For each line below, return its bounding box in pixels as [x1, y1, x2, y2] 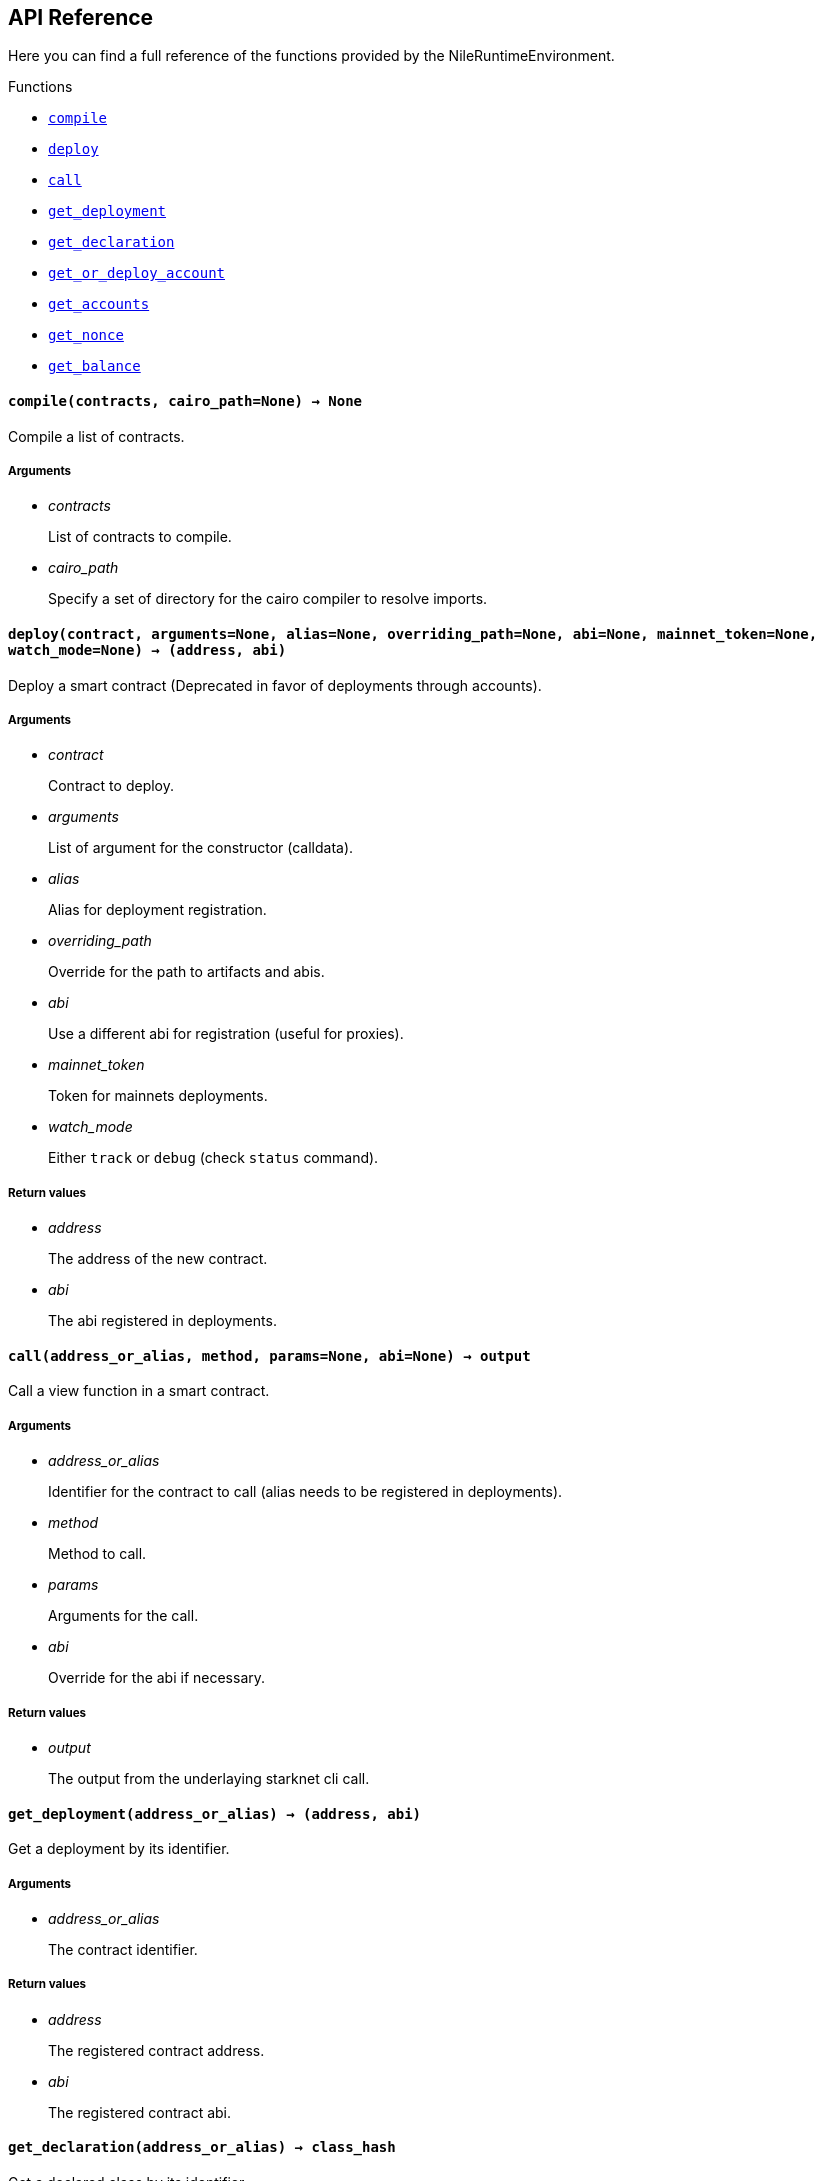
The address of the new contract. [48, 1250, 268, 1268]
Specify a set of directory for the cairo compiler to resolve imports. [48, 590, 488, 608]
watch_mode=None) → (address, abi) [8, 642, 287, 659]
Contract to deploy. [48, 777, 174, 795]
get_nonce [48, 327, 124, 344]
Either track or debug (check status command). [48, 1149, 379, 1167]
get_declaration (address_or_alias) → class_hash [8, 2139, 396, 2156]
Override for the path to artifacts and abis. [48, 963, 325, 981]
